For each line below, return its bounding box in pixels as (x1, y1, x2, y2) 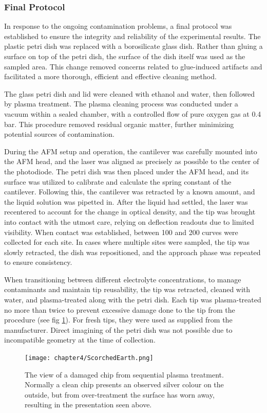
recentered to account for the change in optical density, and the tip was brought (4, 206, 256, 217)
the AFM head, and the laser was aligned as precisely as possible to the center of (4, 156, 259, 167)
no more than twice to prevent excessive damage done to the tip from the (4, 304, 235, 315)
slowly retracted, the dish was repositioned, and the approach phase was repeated (4, 246, 261, 257)
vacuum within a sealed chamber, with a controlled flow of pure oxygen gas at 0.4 (4, 108, 261, 119)
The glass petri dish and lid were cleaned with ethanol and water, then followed (4, 88, 255, 99)
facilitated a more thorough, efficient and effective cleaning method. (4, 71, 217, 82)
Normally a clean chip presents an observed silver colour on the (25, 379, 224, 390)
